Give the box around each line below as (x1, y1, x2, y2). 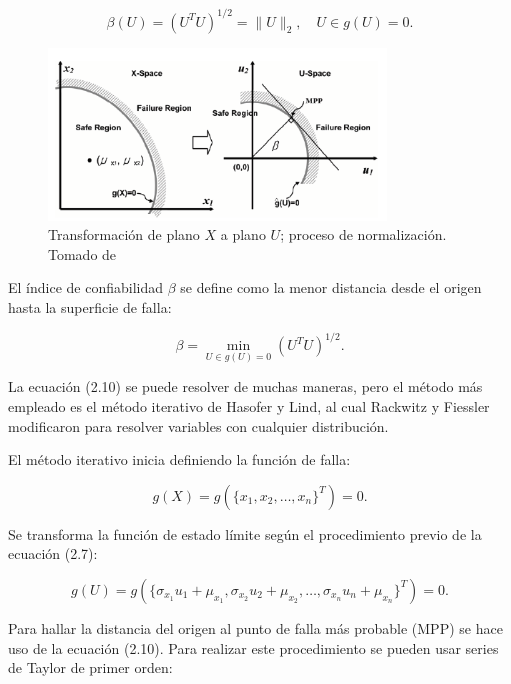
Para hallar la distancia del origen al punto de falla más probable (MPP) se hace (8, 617, 503, 638)
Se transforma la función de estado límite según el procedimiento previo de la (8, 523, 482, 544)
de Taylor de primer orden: (8, 657, 173, 678)
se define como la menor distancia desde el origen (180, 277, 482, 298)
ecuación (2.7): (8, 543, 98, 564)
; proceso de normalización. (280, 224, 447, 245)
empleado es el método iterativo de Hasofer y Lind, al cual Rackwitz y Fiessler (8, 395, 490, 416)
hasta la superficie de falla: (8, 297, 172, 318)
